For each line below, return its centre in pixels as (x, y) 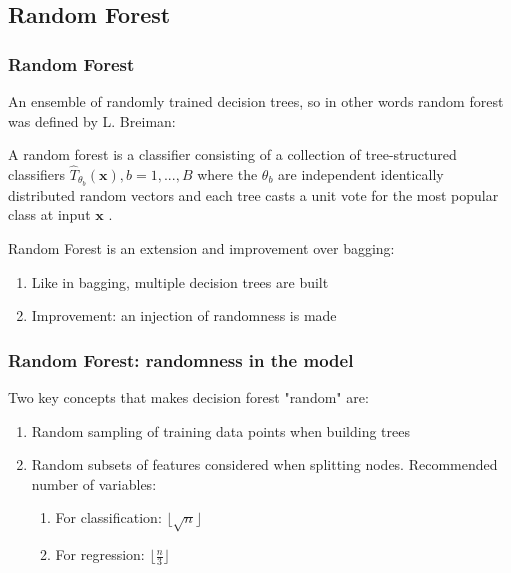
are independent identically (361, 174)
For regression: (100, 554)
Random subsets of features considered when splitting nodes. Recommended (264, 464)
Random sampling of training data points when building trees (220, 430)
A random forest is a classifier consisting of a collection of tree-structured (232, 154)
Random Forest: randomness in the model (181, 359)
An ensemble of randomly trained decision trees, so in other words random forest (256, 101)
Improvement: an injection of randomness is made (184, 315)
